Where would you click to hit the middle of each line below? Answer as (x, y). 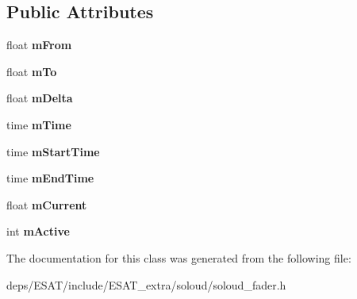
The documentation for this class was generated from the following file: (179, 257)
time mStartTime (53, 151)
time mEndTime (50, 178)
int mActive (38, 231)
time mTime (39, 124)
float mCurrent (47, 204)
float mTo (32, 71)
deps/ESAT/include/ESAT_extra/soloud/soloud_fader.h (146, 284)
